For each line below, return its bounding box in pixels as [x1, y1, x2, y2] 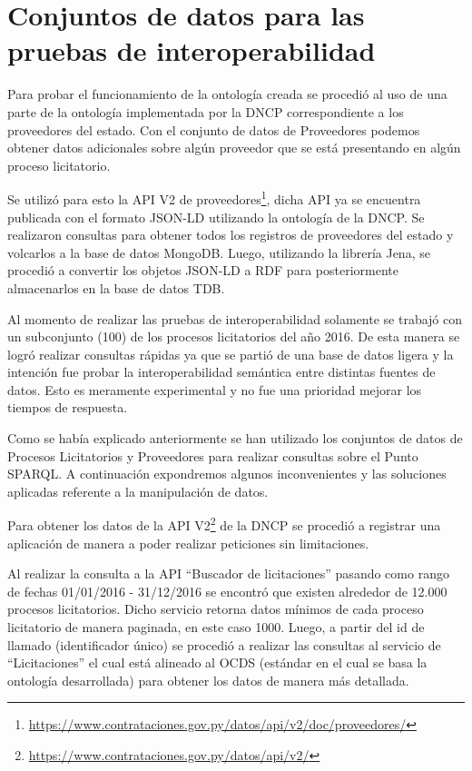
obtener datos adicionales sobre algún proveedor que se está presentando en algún [7, 138, 461, 157]
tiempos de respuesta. [7, 398, 128, 417]
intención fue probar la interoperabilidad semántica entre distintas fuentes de [7, 362, 436, 381]
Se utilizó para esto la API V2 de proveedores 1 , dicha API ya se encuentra [7, 187, 421, 208]
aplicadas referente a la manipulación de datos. [7, 481, 269, 500]
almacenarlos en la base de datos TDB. [7, 278, 225, 297]
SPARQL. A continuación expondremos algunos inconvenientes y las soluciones [7, 464, 447, 483]
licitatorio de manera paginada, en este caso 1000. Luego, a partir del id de [7, 618, 425, 637]
